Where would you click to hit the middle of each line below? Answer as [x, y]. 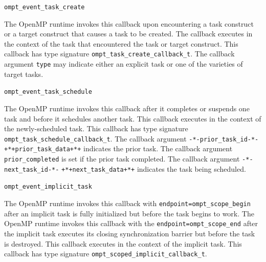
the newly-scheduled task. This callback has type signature [96, 128]
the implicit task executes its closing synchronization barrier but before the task [130, 233]
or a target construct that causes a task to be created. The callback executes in [128, 34]
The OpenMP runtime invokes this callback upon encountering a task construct [129, 23]
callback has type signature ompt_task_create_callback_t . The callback [119, 54]
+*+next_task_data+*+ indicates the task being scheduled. [154, 168]
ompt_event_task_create [45, 7]
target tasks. [24, 74]
